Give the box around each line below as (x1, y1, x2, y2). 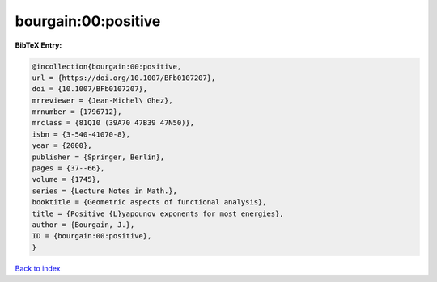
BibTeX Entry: (15, 40, 62, 50)
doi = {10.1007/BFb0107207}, (32, 85, 148, 94)
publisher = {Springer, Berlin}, (32, 152, 165, 162)
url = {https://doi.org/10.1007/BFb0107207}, (32, 73, 216, 82)
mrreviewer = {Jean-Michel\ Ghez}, (32, 95, 173, 105)
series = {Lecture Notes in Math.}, (32, 186, 178, 196)
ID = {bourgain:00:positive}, (32, 231, 152, 241)
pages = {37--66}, (32, 164, 105, 173)
